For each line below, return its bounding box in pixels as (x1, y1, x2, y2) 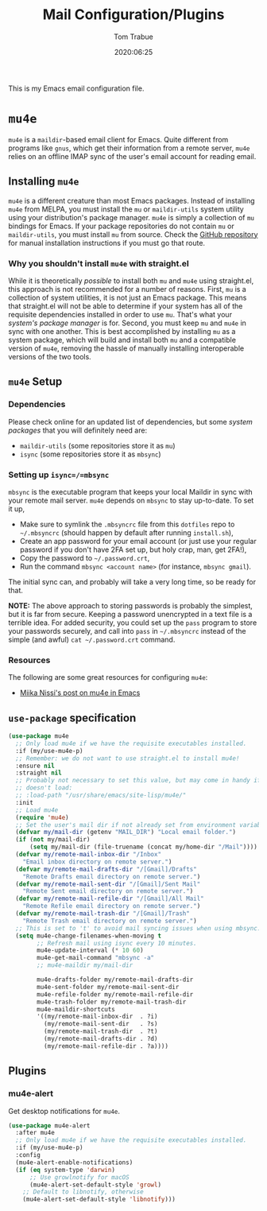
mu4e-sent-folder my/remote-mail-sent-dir (37, 983, 180, 991)
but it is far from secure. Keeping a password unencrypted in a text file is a (8, 609, 253, 619)
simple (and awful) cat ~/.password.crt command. (8, 635, 176, 644)
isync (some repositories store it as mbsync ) (19, 449, 161, 459)
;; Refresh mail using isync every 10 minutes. (37, 939, 197, 947)
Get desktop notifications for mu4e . (8, 1106, 121, 1116)
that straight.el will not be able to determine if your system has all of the (8, 301, 243, 311)
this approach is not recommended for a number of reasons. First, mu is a (8, 284, 246, 293)
